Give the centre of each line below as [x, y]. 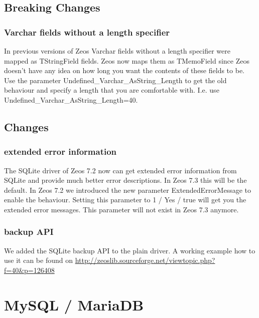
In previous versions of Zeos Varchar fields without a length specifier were [117, 51]
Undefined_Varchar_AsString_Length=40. [71, 99]
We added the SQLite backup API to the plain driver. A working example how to [130, 250]
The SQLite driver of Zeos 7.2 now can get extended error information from [120, 170]
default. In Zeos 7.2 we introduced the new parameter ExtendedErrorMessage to [128, 190]
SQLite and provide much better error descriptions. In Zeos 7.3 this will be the [125, 180]
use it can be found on [38, 260]
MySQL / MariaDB [74, 304]
